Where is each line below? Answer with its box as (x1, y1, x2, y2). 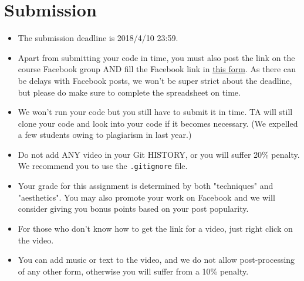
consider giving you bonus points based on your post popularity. (18, 202, 249, 215)
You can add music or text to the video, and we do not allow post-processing (18, 253, 295, 266)
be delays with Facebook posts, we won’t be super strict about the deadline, (18, 74, 292, 86)
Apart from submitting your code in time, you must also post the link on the (18, 51, 295, 63)
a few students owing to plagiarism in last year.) (18, 128, 192, 141)
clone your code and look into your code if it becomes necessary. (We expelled (18, 117, 298, 129)
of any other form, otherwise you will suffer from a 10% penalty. (18, 265, 249, 277)
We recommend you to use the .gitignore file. (18, 160, 188, 172)
